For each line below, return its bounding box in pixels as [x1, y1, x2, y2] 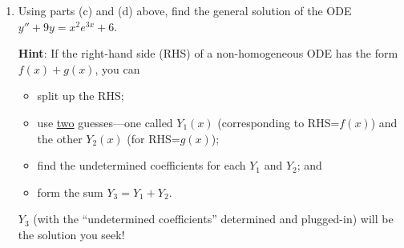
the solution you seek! [18, 226, 125, 242]
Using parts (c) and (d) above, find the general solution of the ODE [18, 2, 352, 18]
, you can [95, 60, 140, 77]
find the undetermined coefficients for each [37, 157, 246, 174]
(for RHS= [127, 130, 180, 146]
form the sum [37, 183, 103, 200]
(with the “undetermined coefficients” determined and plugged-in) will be [33, 210, 394, 227]
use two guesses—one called [37, 114, 173, 130]
